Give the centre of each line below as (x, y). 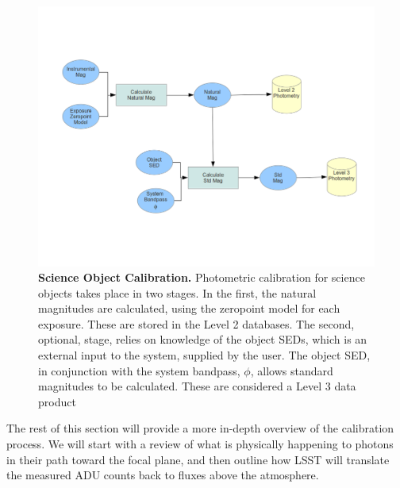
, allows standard (292, 370)
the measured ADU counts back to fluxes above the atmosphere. (163, 475)
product (57, 401)
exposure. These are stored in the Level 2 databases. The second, (196, 323)
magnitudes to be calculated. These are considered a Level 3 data (197, 386)
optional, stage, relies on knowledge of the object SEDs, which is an (203, 339)
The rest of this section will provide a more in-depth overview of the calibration (200, 428)
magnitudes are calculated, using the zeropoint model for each (189, 308)
